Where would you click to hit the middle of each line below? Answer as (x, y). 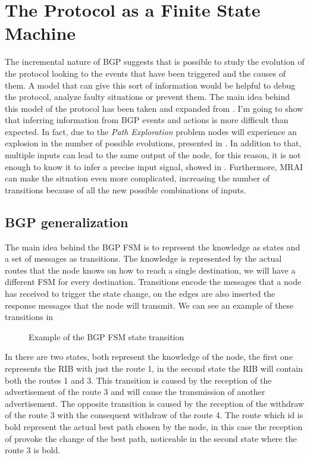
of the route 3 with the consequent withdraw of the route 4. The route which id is (154, 415)
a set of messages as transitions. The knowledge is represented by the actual (143, 258)
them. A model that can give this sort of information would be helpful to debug (150, 85)
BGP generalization (67, 222)
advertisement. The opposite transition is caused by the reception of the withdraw (154, 403)
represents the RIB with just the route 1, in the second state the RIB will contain (154, 368)
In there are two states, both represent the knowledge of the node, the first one (149, 357)
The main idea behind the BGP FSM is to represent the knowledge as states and (153, 247)
